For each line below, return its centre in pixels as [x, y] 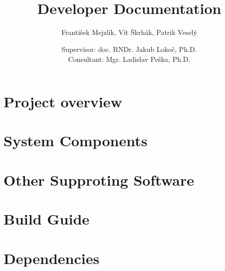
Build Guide [47, 219]
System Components [76, 140]
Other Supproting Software [99, 179]
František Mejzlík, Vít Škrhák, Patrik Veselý [129, 32]
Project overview [63, 102]
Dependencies [52, 258]
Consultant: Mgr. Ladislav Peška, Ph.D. [129, 59]
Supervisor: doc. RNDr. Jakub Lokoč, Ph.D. [129, 49]
